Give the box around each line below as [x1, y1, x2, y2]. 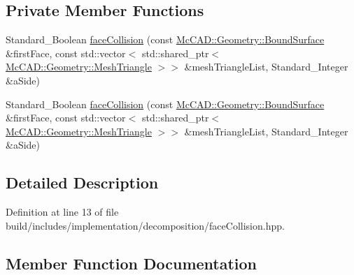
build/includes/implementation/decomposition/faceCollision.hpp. [6, 218, 285, 232]
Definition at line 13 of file [6, 205, 119, 219]
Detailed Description [6, 172, 159, 193]
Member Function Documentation [6, 252, 257, 274]
